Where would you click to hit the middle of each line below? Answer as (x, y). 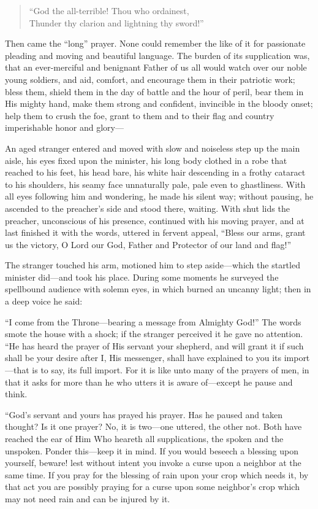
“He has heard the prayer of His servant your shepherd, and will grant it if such (154, 345)
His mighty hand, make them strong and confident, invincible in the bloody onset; (159, 103)
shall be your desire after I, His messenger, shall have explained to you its (143, 358)
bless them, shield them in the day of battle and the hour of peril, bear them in (154, 91)
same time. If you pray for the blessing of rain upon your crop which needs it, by (157, 474)
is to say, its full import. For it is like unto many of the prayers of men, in (171, 370)
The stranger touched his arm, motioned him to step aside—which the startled (153, 265)
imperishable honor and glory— (64, 127)
